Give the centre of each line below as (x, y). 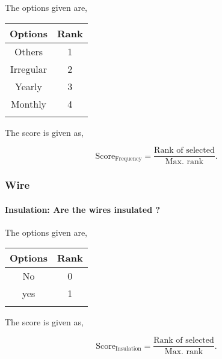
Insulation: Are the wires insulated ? (83, 209)
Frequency (128, 159)
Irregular (29, 69)
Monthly (29, 103)
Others (29, 51)
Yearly (29, 86)
